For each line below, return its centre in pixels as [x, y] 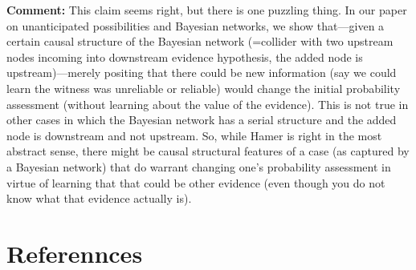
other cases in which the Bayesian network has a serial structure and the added [202, 120]
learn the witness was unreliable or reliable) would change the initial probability [204, 88]
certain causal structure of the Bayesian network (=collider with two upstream [200, 41]
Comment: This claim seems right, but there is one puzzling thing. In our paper [207, 10]
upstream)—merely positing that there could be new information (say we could [202, 73]
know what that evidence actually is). [99, 198]
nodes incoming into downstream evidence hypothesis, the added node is [185, 56]
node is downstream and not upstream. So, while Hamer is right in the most [194, 135]
